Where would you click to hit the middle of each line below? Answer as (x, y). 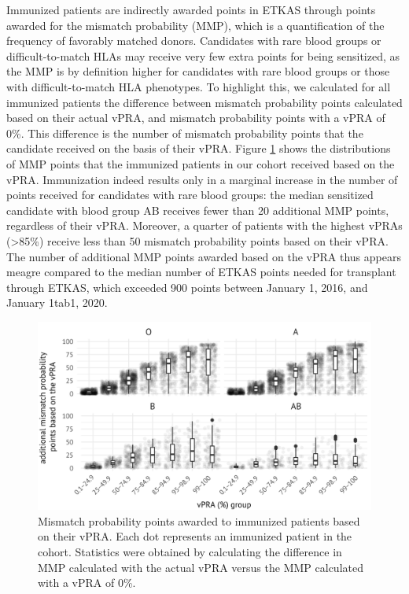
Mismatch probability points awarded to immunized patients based (199, 520)
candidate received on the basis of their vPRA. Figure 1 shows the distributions (199, 148)
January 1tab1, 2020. (57, 303)
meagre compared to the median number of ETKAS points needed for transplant (201, 272)
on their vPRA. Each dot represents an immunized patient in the (195, 536)
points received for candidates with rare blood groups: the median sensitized (190, 195)
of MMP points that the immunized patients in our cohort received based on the (201, 163)
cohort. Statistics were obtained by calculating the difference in (190, 551)
